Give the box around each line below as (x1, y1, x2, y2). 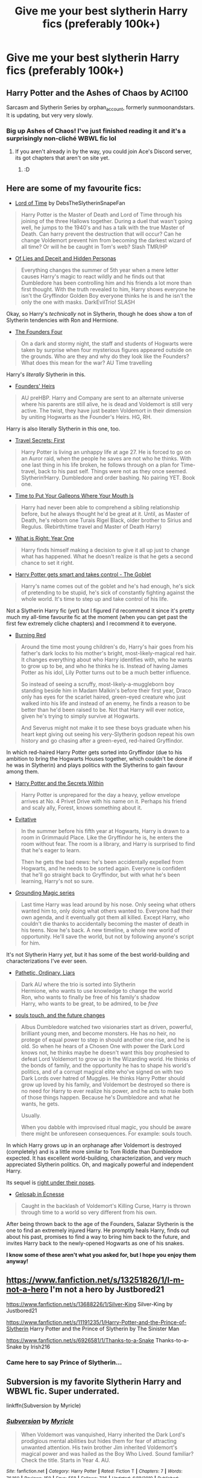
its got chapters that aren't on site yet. (14, 154, 110, 162)
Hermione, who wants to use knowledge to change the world (21, 987, 173, 994)
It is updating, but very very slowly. (6, 112, 93, 119)
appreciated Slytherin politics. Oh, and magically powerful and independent (6, 1160, 194, 1168)
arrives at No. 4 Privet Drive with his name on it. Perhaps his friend (21, 797, 187, 805)
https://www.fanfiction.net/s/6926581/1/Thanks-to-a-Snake (6, 1336, 154, 1344)
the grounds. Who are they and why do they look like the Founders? (21, 353, 189, 360)
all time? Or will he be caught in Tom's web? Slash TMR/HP (21, 243, 168, 250)
